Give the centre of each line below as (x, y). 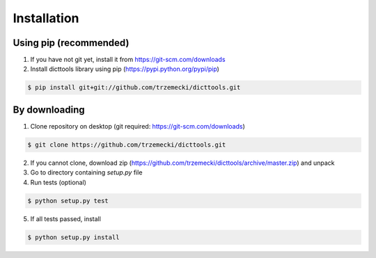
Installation (46, 18)
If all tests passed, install (65, 218)
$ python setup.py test (68, 201)
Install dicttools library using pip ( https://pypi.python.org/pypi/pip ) (125, 69)
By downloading (49, 110)
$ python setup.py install (73, 237)
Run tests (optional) (58, 182)
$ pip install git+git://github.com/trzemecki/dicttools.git (134, 88)
